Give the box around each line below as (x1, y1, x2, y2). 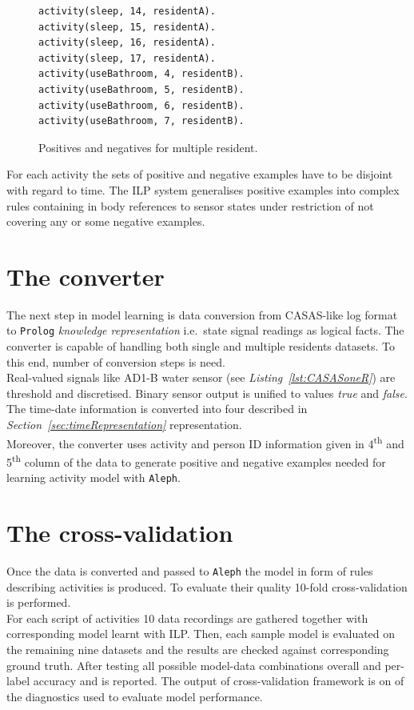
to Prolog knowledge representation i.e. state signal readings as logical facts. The (6, 322, 404, 339)
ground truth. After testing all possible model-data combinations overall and (6, 656, 381, 673)
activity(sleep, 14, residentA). (38, 6, 216, 17)
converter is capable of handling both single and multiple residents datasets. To (6, 338, 395, 355)
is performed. (6, 594, 71, 611)
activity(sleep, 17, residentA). (38, 52, 216, 64)
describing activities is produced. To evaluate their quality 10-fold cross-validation (6, 578, 408, 595)
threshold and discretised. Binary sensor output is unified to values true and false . (6, 384, 408, 401)
